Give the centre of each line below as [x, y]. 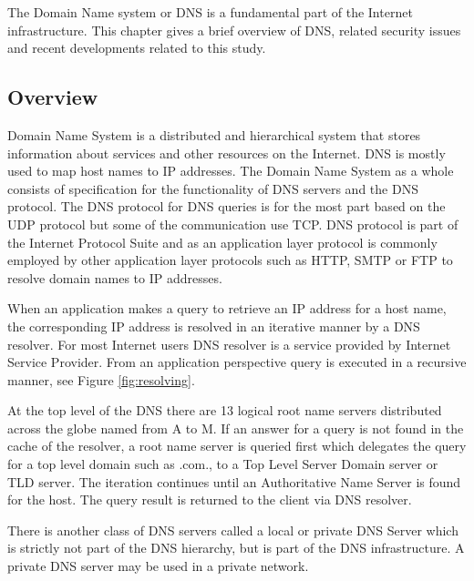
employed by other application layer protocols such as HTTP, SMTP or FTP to [230, 260]
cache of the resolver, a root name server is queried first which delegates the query [237, 446]
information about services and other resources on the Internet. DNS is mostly [227, 153]
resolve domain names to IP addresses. [115, 277]
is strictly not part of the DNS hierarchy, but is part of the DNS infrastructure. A [236, 548]
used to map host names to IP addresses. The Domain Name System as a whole [231, 171]
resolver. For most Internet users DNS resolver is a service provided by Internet [229, 344]
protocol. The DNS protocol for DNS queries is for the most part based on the [227, 206]
